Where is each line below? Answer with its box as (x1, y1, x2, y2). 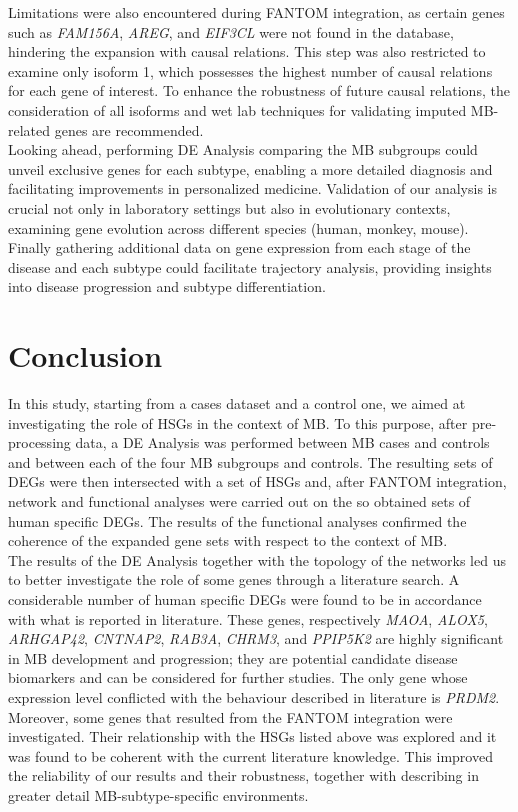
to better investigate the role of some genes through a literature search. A (8, 569, 460, 590)
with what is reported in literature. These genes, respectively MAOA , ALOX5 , (8, 608, 488, 629)
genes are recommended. (54, 119, 204, 140)
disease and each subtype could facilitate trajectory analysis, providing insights (8, 256, 492, 277)
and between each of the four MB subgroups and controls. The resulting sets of (8, 451, 493, 472)
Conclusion (8, 335, 163, 376)
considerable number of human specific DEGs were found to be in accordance (8, 588, 482, 609)
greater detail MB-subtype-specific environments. (8, 784, 309, 805)
